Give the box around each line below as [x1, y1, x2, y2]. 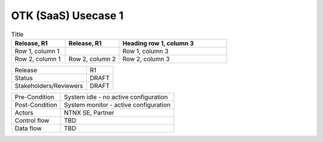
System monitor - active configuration [63, 100, 170, 109]
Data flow [14, 124, 42, 132]
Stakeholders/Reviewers [14, 81, 83, 89]
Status [14, 73, 33, 82]
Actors [14, 108, 34, 116]
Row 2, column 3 [122, 54, 170, 63]
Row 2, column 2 [68, 54, 116, 63]
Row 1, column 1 [14, 47, 60, 55]
